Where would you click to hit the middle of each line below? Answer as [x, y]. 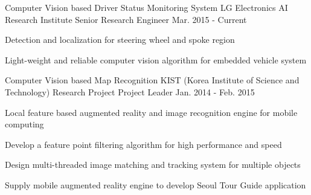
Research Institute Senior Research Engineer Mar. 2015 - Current [126, 19]
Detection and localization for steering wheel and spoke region [120, 40]
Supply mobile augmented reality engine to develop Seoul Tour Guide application [155, 184]
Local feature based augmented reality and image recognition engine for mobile [151, 112]
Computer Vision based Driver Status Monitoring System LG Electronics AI [146, 7]
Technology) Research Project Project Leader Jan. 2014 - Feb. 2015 [130, 91]
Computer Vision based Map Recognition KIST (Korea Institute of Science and [152, 80]
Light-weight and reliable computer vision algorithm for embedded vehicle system [156, 59]
